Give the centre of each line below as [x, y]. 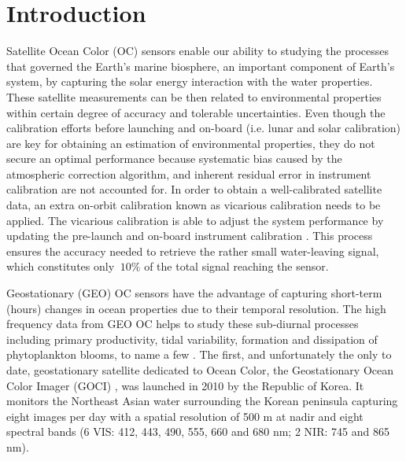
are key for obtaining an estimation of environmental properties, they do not [191, 143]
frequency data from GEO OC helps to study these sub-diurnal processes [183, 324]
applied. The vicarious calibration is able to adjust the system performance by [195, 220]
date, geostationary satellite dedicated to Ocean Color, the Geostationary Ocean [200, 370]
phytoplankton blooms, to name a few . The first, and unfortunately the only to [199, 354]
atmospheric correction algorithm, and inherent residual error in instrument [189, 173]
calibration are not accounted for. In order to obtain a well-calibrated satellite [194, 189]
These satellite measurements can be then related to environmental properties [194, 96]
